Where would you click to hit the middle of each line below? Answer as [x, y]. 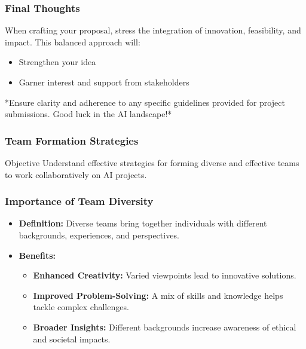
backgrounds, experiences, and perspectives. [99, 235]
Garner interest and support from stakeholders [104, 82]
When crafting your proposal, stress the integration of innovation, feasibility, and [153, 30]
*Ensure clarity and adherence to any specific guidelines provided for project [145, 102]
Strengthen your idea [57, 62]
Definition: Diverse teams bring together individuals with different [143, 223]
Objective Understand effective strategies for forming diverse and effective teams [152, 163]
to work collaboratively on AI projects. [76, 174]
